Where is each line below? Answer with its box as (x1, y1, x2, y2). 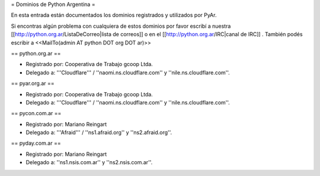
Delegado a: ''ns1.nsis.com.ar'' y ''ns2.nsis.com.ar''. (25, 159, 153, 166)
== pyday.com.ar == (11, 139, 62, 147)
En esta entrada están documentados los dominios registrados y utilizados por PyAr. (11, 12, 217, 19)
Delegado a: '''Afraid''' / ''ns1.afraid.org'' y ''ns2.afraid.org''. (25, 129, 172, 136)
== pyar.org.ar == (11, 80, 55, 87)
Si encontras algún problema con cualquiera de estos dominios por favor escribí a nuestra (11, 22, 231, 30)
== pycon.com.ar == (11, 110, 62, 117)
